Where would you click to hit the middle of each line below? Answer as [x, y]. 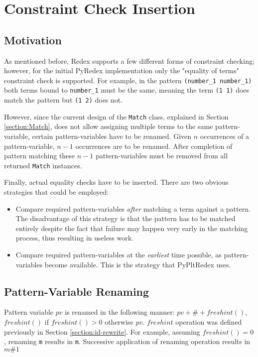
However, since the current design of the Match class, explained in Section [116, 116]
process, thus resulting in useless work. [75, 238]
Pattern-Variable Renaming [77, 291]
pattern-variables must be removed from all [162, 156]
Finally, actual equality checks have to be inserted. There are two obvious [116, 182]
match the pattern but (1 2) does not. [64, 100]
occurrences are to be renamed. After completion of [154, 146]
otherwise [119, 321]
